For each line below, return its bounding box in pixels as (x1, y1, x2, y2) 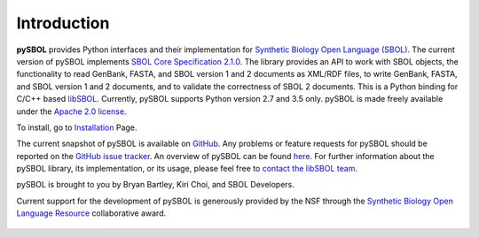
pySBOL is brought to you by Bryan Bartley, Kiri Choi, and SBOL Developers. (16, 180, 294, 190)
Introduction (16, 13, 110, 33)
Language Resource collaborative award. (16, 208, 167, 218)
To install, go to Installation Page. (16, 122, 137, 133)
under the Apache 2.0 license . (16, 106, 127, 117)
